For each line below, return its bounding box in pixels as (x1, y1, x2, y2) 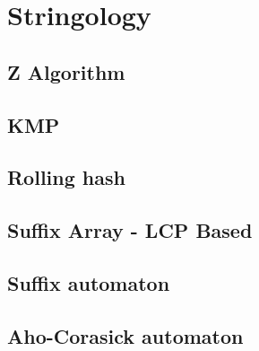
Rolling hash (7, 163, 125, 191)
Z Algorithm (7, 57, 125, 85)
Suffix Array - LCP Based (7, 216, 253, 244)
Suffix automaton (7, 268, 170, 296)
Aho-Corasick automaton (7, 321, 244, 349)
